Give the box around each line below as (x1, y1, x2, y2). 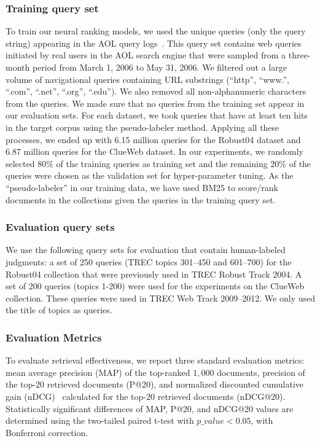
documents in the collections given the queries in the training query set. (6, 193, 276, 206)
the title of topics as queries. (6, 303, 112, 316)
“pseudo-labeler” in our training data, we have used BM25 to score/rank (6, 181, 278, 193)
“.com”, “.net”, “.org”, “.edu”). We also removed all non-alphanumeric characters (6, 85, 306, 98)
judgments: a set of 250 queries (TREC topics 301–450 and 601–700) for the (6, 255, 292, 268)
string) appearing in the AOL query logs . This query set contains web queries (6, 36, 302, 49)
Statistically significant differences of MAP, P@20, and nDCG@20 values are (6, 402, 294, 415)
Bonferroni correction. (6, 426, 88, 439)
